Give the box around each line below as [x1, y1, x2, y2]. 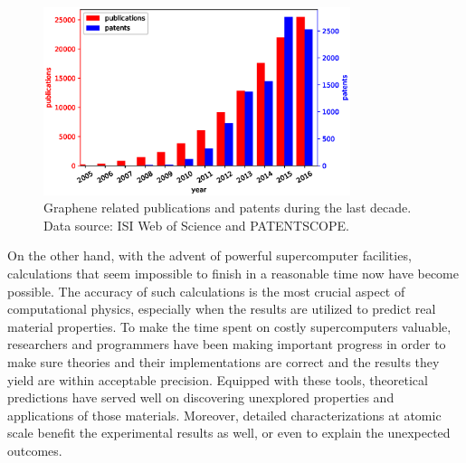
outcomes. [7, 440, 62, 459]
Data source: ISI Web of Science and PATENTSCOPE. [43, 215, 349, 234]
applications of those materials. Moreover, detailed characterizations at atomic [7, 405, 442, 424]
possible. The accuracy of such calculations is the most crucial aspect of [7, 281, 405, 300]
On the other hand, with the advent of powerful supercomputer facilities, [7, 246, 412, 265]
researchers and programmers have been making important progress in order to [7, 335, 446, 354]
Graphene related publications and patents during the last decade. [43, 198, 412, 217]
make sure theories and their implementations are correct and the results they [7, 353, 440, 372]
